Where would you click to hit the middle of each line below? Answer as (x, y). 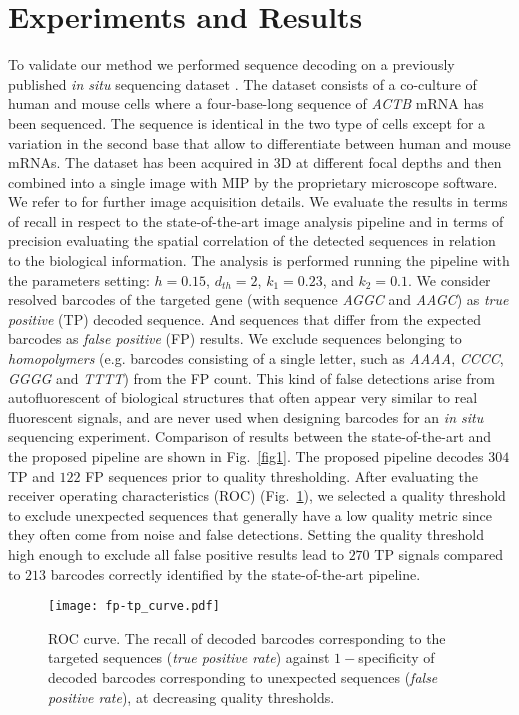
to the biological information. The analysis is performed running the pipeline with (259, 260)
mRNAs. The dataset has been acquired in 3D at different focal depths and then (255, 162)
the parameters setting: (79, 279)
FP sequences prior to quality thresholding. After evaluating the (282, 475)
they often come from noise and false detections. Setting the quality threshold (246, 534)
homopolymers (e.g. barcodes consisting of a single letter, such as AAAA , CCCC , (256, 358)
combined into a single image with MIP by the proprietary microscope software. (253, 181)
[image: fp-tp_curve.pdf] (134, 606)
